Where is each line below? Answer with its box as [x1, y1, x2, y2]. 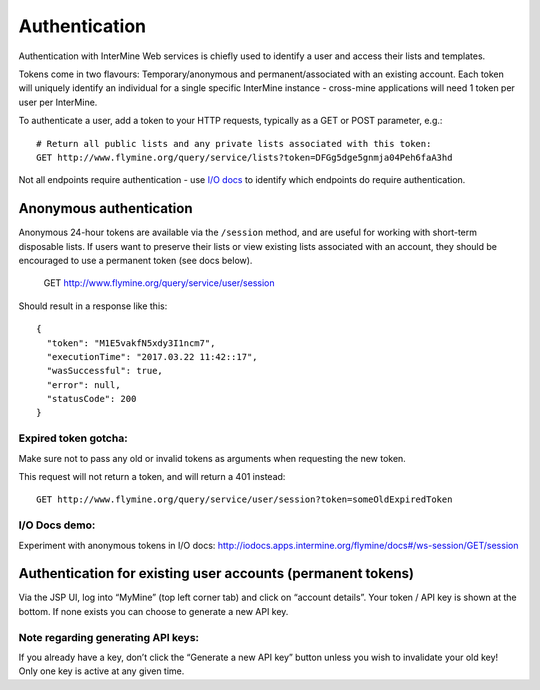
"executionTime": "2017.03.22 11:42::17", [46, 351, 259, 362]
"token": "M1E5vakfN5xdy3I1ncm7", [46, 337, 216, 349]
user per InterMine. [18, 96, 98, 108]
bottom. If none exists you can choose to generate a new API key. [18, 605, 289, 617]
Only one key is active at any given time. [18, 665, 185, 677]
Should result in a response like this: [18, 300, 168, 312]
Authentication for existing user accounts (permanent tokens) [18, 565, 415, 582]
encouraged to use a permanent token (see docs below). [18, 254, 253, 266]
